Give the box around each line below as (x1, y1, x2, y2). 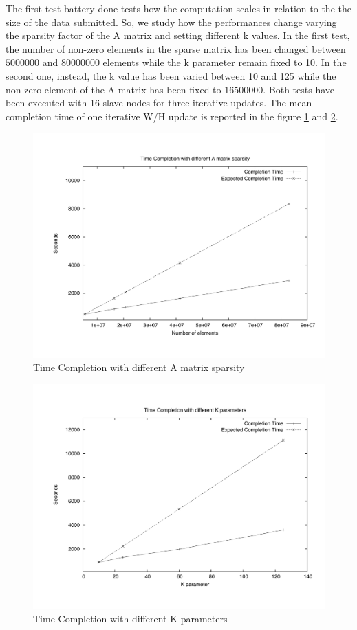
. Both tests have (263, 82, 335, 96)
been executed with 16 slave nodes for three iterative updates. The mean (6, 95, 312, 110)
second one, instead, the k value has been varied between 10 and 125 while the (6, 68, 336, 82)
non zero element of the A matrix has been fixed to (6, 82, 221, 96)
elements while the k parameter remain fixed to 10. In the (102, 55, 347, 69)
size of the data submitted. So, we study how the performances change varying (6, 14, 337, 29)
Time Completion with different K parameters (33, 611, 228, 626)
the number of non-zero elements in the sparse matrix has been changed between (6, 41, 346, 56)
